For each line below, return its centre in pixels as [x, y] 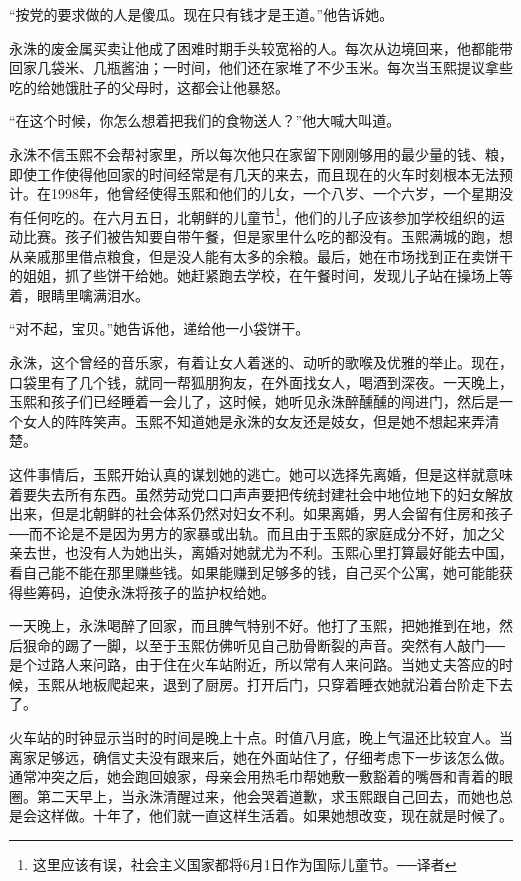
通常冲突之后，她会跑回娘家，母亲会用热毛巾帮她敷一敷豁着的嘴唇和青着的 [254, 776]
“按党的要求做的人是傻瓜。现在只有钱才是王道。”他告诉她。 [201, 14]
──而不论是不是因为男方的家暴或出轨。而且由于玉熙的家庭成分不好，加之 [250, 532]
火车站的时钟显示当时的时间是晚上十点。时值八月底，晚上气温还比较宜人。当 [261, 737]
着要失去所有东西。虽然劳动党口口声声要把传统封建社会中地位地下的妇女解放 [261, 493]
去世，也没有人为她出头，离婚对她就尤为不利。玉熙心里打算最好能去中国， [267, 552]
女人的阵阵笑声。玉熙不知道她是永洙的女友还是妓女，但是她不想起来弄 [253, 420]
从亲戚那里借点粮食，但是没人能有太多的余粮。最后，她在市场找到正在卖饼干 [261, 255]
